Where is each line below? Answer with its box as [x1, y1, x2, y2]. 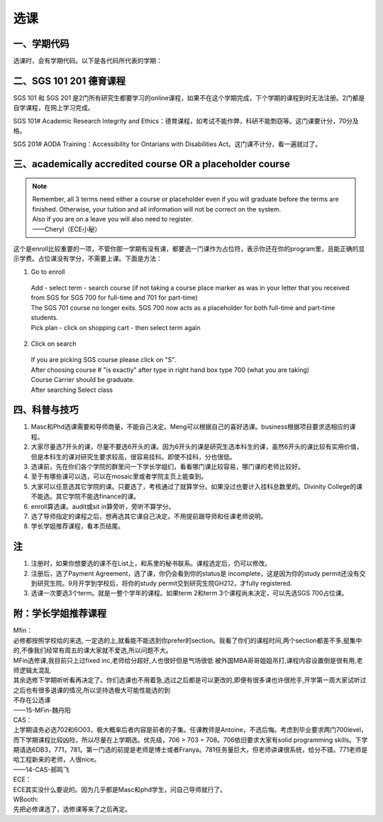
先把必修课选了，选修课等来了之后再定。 [13, 805, 131, 813]
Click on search [30, 339, 77, 348]
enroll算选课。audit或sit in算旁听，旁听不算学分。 [30, 502, 175, 510]
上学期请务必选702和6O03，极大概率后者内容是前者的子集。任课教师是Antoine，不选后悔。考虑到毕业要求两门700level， [13, 725, 368, 734]
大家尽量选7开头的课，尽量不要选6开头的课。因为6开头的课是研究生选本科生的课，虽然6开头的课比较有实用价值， [30, 442, 363, 451]
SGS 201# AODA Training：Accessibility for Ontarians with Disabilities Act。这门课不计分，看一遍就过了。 [13, 139, 322, 148]
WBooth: [13, 795, 39, 804]
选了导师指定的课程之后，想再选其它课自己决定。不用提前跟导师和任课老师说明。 [30, 512, 267, 520]
